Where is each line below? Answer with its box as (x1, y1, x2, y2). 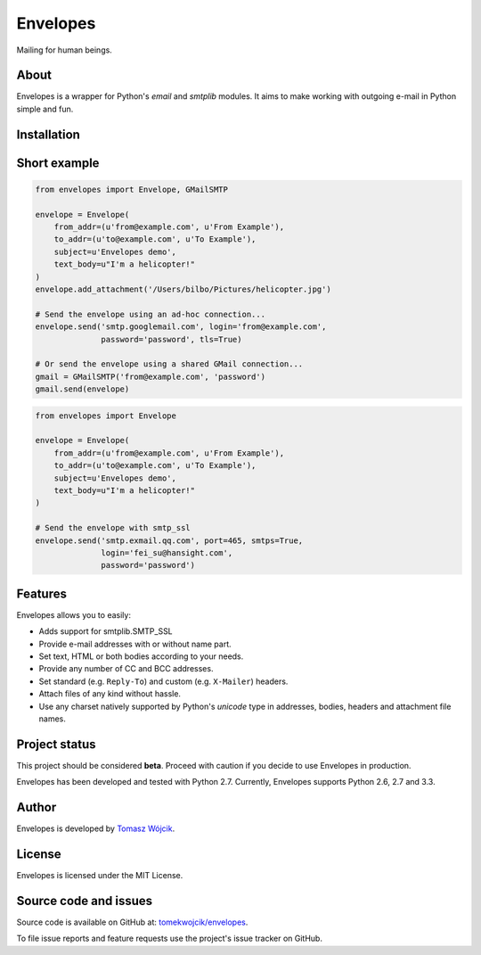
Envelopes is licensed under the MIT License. (16, 870, 183, 881)
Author (16, 800, 57, 815)
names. (38, 713, 66, 724)
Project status (16, 737, 97, 752)
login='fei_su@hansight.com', (101, 547, 233, 557)
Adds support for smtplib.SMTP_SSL (38, 626, 173, 637)
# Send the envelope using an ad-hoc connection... (35, 309, 266, 319)
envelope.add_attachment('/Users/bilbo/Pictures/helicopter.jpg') (35, 284, 331, 294)
